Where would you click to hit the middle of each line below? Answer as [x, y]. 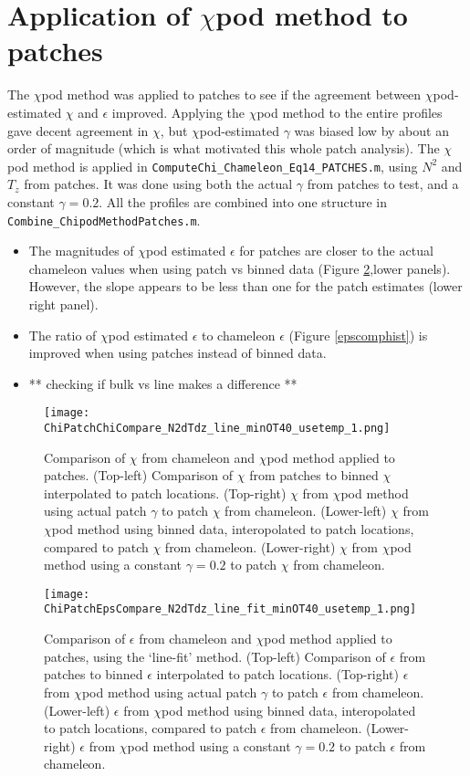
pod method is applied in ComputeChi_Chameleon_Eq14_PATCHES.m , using [213, 166]
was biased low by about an [371, 130]
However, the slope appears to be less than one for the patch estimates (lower [245, 286]
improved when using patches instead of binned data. [178, 353]
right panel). [63, 304]
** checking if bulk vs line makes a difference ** [163, 383]
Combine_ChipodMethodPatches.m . [104, 220]
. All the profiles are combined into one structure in [243, 201]
